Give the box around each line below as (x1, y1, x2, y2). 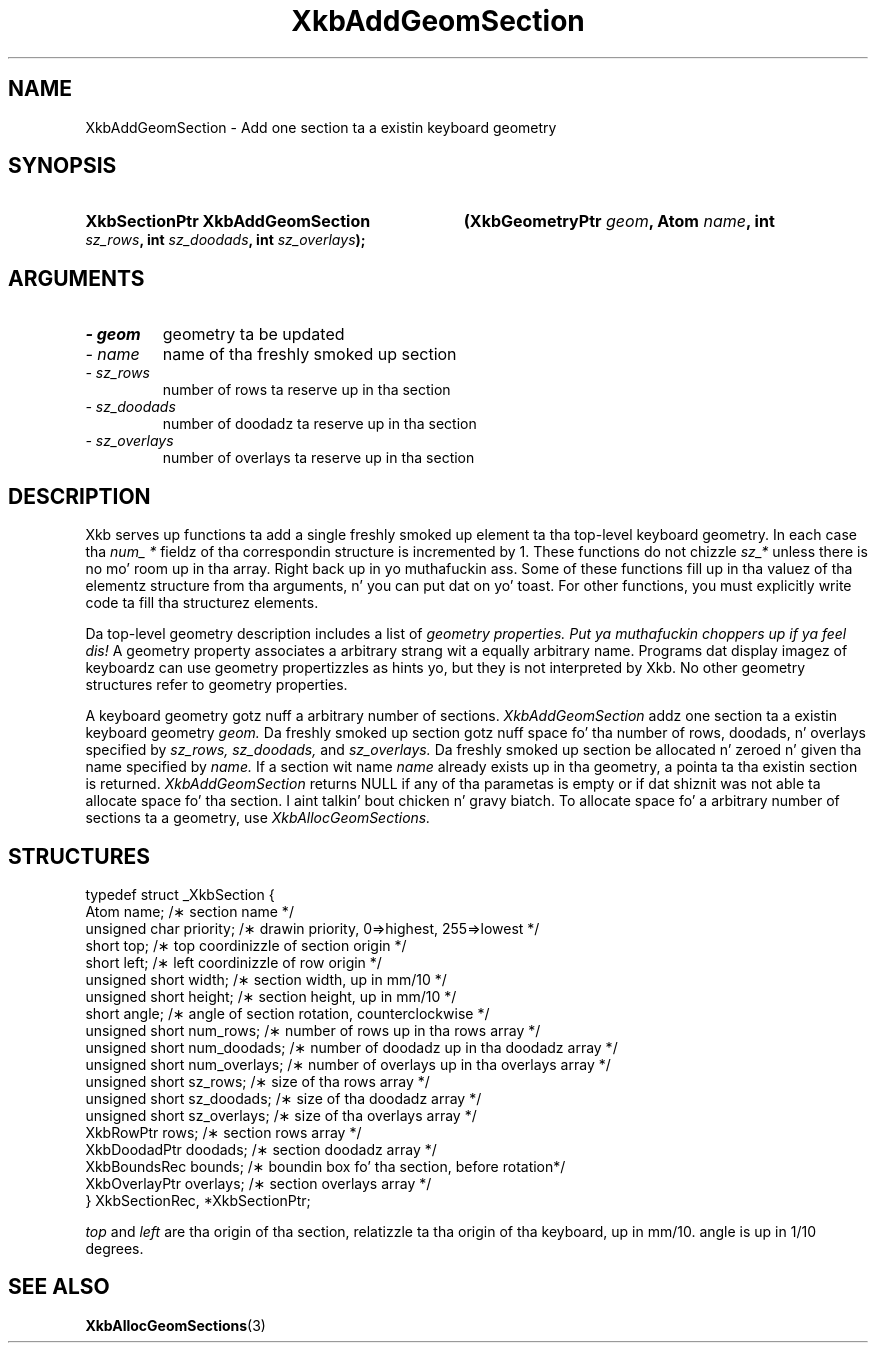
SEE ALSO (8, 1274, 110, 1300)
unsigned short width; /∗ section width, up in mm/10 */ (85, 970, 447, 988)
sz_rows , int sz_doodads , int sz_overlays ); (85, 231, 366, 249)
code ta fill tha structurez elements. (85, 594, 319, 612)
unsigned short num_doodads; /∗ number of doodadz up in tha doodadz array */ (85, 1038, 618, 1056)
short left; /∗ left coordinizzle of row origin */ (85, 953, 382, 971)
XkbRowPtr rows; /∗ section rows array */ (85, 1123, 362, 1141)
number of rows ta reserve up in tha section (162, 381, 451, 399)
